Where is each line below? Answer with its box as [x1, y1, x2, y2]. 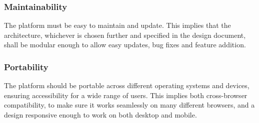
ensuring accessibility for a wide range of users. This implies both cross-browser [4, 90, 247, 100]
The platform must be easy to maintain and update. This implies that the [4, 20, 231, 30]
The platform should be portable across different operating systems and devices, [4, 80, 249, 91]
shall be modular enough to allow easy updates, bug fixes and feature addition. [4, 39, 246, 50]
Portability [4, 60, 48, 73]
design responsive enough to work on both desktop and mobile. [4, 110, 197, 120]
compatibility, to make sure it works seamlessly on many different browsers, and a [4, 100, 255, 110]
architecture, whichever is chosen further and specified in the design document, [4, 29, 246, 40]
